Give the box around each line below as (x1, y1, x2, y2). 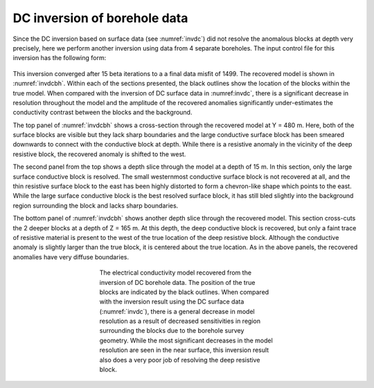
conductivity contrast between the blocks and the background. (12, 108, 193, 117)
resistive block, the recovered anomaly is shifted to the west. (12, 149, 186, 158)
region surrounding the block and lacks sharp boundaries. (12, 201, 179, 210)
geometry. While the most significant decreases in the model (99, 336, 273, 344)
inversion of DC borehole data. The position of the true (99, 278, 256, 286)
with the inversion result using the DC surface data (99, 297, 244, 306)
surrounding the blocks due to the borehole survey (99, 326, 244, 335)
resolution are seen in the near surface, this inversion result (99, 346, 269, 354)
